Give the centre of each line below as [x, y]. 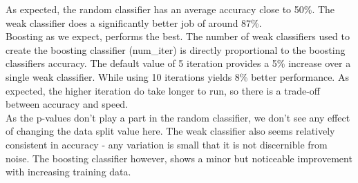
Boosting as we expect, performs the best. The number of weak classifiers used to [178, 36]
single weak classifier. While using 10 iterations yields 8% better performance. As [177, 76]
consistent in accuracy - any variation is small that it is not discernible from [167, 144]
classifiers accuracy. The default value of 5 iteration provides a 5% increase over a [178, 63]
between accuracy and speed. [67, 104]
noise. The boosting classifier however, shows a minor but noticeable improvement [179, 158]
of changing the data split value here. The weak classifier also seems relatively [170, 131]
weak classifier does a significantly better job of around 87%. [134, 22]
